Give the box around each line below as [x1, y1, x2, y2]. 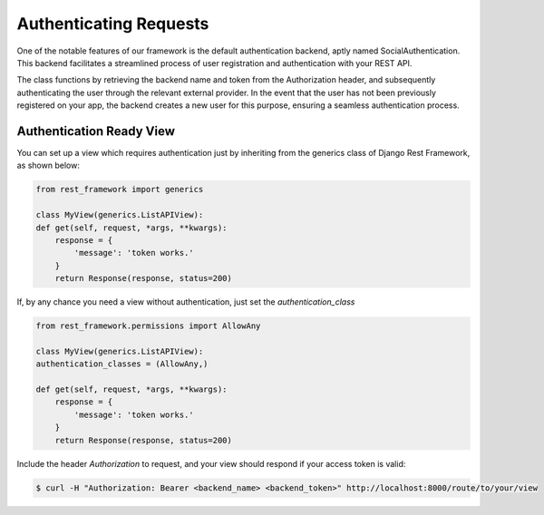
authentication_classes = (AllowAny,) [35, 359, 209, 369]
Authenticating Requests [16, 14, 209, 34]
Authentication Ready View [16, 123, 176, 139]
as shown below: [16, 160, 81, 171]
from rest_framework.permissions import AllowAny [35, 321, 261, 331]
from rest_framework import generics [35, 184, 204, 195]
